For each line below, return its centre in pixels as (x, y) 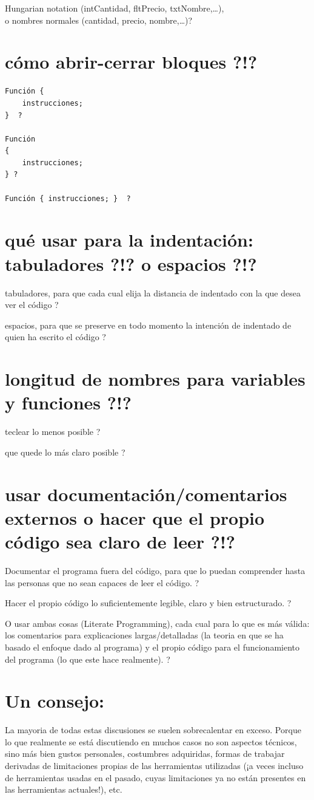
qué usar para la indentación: (129, 240)
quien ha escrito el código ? (55, 337)
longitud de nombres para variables (155, 379)
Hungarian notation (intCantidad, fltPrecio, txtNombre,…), (115, 8)
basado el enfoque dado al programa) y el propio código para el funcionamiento (152, 647)
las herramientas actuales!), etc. (64, 789)
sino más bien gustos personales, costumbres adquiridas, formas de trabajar (145, 754)
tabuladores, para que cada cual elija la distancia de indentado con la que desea (153, 292)
